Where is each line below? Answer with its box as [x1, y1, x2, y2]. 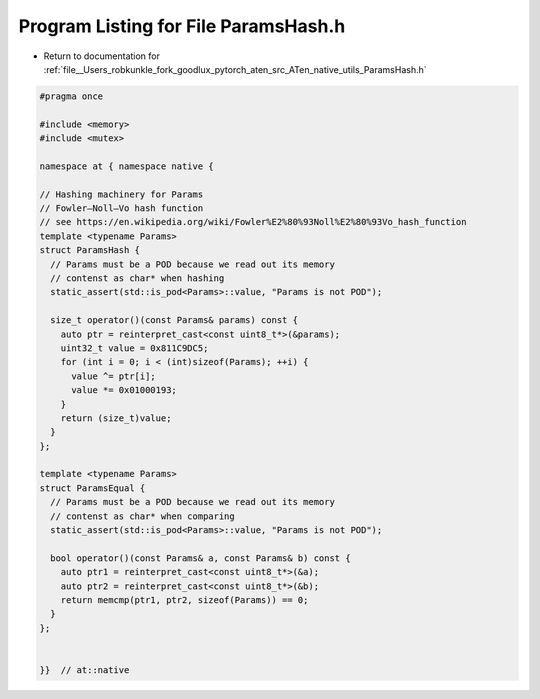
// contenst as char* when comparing [50, 510, 235, 522]
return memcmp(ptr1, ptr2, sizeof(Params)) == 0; [60, 594, 309, 605]
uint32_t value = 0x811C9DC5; [60, 342, 209, 354]
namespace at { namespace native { [39, 160, 214, 172]
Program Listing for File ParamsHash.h [18, 15, 346, 37]
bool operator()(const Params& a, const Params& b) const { [50, 552, 351, 564]
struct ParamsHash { [39, 245, 140, 256]
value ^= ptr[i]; [71, 370, 157, 382]
